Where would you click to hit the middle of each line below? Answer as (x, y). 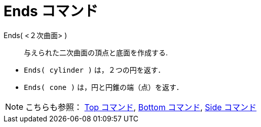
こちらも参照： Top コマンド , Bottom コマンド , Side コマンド (141, 107)
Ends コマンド (51, 11)
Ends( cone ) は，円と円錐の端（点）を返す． (104, 87)
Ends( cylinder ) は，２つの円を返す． (95, 70)
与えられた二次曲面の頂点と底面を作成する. (96, 52)
